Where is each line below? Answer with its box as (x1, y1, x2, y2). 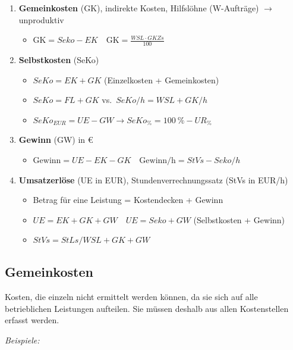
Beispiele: (5, 333, 40, 346)
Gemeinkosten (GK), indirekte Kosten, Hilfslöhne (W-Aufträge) (18, 2, 259, 14)
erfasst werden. (5, 314, 59, 326)
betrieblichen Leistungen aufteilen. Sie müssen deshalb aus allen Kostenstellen (5, 302, 289, 314)
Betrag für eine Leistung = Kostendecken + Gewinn (33, 193, 223, 206)
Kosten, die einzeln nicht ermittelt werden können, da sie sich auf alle (5, 290, 258, 303)
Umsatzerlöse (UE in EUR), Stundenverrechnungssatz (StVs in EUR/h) (18, 173, 288, 186)
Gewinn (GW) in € (18, 133, 93, 146)
